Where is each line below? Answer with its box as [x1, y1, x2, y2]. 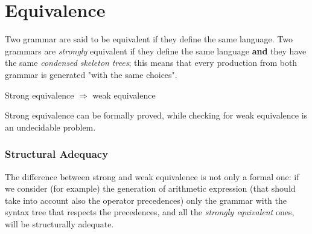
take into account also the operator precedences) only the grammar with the [5, 193, 287, 206]
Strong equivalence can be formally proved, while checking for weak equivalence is [5, 109, 308, 122]
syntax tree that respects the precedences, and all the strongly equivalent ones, [5, 206, 294, 218]
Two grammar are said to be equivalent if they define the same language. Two [5, 33, 293, 45]
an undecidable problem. [5, 120, 96, 133]
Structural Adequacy [5, 146, 109, 161]
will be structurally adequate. [5, 217, 114, 230]
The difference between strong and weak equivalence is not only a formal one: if [5, 170, 299, 183]
